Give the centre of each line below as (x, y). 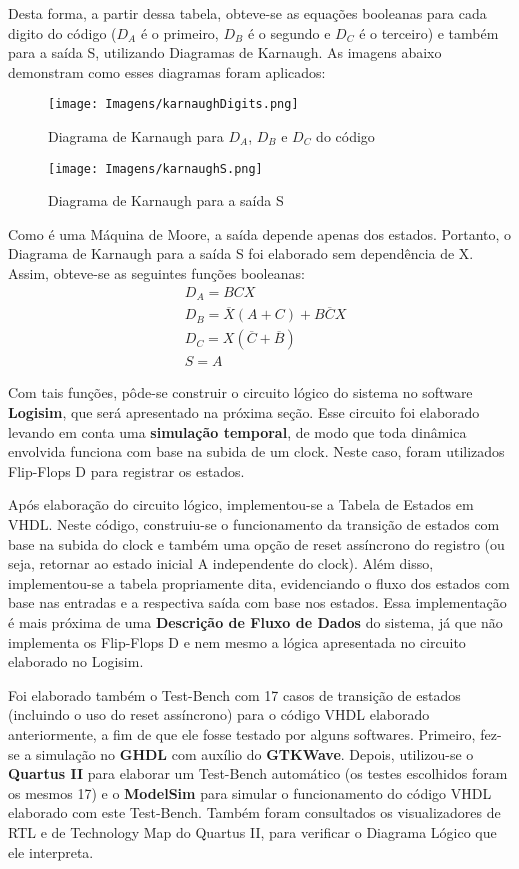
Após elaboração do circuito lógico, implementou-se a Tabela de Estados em (241, 504)
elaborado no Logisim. (76, 661)
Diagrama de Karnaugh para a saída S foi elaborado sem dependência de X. (241, 253)
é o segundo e (289, 32)
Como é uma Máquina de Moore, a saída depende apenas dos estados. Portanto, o (260, 233)
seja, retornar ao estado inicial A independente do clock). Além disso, (221, 563)
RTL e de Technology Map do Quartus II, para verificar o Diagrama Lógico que (252, 831)
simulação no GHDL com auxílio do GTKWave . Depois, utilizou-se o (255, 753)
